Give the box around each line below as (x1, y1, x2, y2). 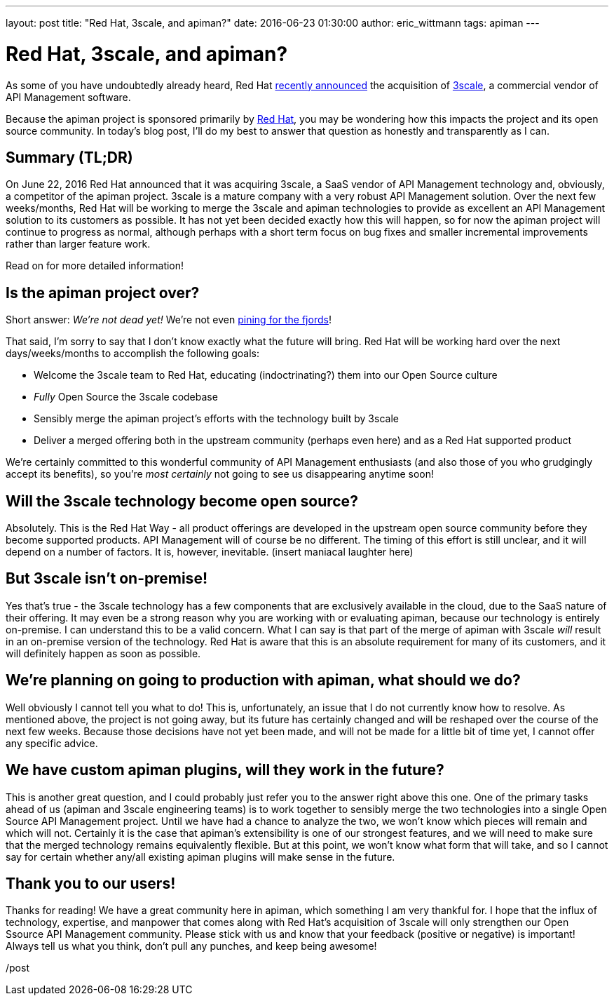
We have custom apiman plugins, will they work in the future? (6, 761, 444, 779)
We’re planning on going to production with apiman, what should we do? (6, 671, 521, 690)
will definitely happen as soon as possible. (6, 647, 201, 659)
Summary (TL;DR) (6, 148, 133, 166)
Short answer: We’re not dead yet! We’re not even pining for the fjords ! (6, 314, 332, 326)
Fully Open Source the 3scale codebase (34, 391, 218, 403)
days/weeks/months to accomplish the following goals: (6, 347, 260, 360)
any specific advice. (6, 737, 98, 749)
